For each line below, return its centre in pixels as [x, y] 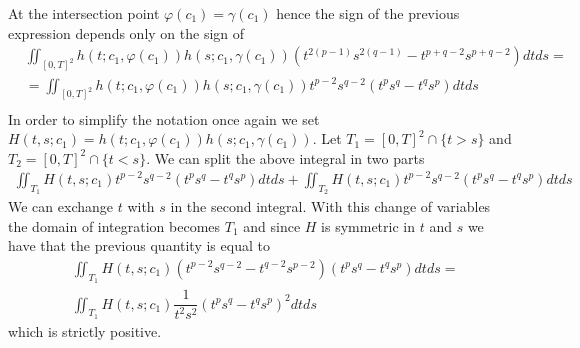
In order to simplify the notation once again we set [164, 118]
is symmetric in [368, 225]
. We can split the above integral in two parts [285, 157]
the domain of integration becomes [114, 225]
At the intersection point [84, 13]
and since [272, 225]
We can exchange [60, 206]
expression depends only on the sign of [126, 32]
